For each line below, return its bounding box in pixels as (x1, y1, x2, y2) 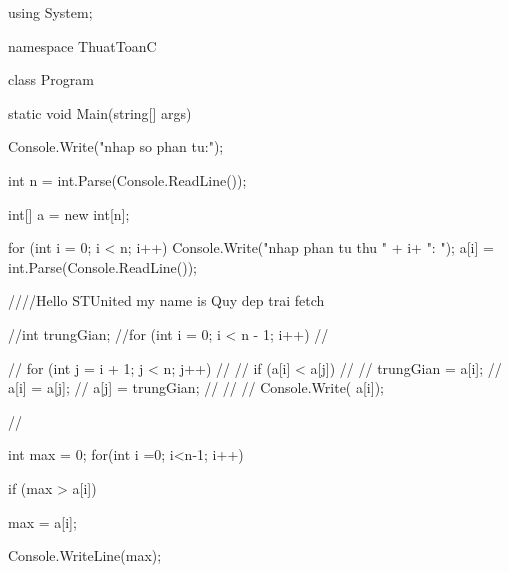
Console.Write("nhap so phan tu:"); (8, 136, 224, 157)
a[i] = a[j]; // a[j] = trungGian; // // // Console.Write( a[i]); (8, 377, 384, 398)
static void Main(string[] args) (8, 102, 192, 123)
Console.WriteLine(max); (8, 545, 162, 566)
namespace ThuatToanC (8, 35, 157, 56)
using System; (8, 2, 93, 22)
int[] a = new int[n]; (8, 203, 130, 224)
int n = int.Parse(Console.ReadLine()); (8, 169, 247, 190)
